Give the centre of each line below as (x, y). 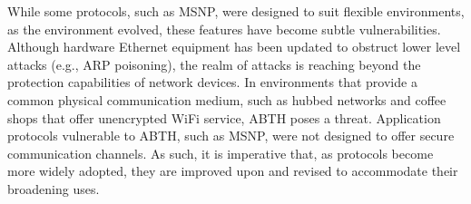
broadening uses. (54, 188)
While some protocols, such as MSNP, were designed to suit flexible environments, (236, 11)
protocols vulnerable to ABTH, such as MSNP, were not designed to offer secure (231, 136)
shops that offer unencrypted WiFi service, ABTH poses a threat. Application (224, 117)
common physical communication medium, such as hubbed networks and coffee (227, 99)
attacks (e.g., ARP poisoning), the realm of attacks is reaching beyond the (214, 64)
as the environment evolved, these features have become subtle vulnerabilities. (224, 29)
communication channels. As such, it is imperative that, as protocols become (221, 153)
